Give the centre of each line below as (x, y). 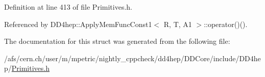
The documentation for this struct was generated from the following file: (117, 41)
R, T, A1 (178, 24)
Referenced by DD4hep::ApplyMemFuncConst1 (78, 24)
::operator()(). (226, 24)
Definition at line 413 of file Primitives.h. (68, 7)
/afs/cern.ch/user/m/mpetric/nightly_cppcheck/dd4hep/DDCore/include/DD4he (132, 58)
